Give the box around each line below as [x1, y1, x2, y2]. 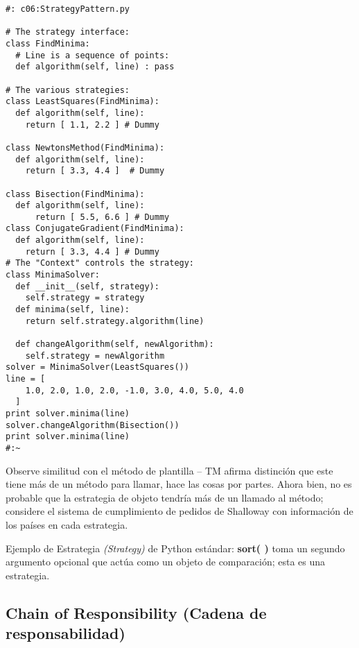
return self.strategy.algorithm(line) [25, 316, 204, 326]
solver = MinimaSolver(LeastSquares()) [6, 362, 189, 373]
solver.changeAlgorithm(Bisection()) [6, 420, 179, 430]
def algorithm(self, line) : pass [15, 62, 175, 72]
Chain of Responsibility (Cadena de [6, 602, 267, 623]
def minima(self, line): [15, 305, 130, 315]
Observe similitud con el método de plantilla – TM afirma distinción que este [6, 463, 333, 477]
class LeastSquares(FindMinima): [6, 96, 159, 107]
